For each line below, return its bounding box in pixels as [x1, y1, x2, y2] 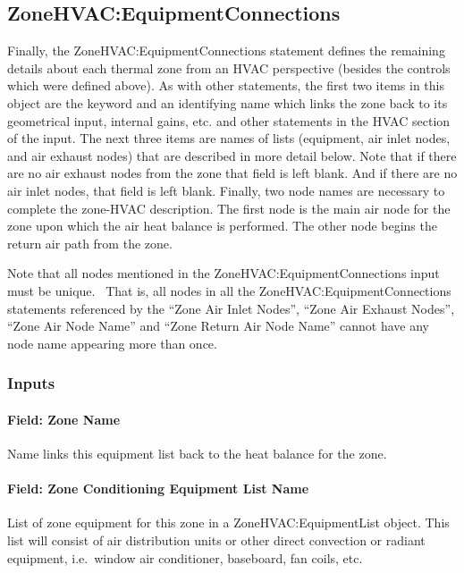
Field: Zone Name [7, 409, 121, 428]
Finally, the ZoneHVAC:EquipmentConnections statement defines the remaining [7, 41, 445, 60]
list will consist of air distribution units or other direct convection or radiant [7, 530, 426, 549]
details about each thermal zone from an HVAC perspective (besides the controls [7, 58, 451, 77]
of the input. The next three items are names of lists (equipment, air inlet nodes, [7, 129, 451, 147]
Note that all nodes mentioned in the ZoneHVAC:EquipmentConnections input [7, 264, 440, 282]
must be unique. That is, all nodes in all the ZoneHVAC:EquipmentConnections [7, 281, 451, 299]
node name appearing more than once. [7, 333, 217, 352]
